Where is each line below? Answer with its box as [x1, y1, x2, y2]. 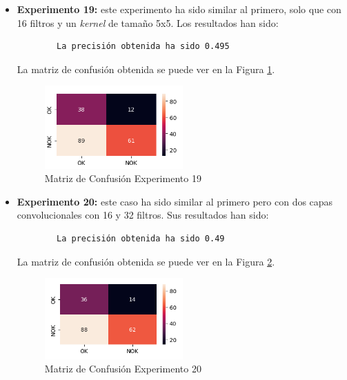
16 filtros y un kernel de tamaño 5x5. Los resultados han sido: [17, 15, 279, 30]
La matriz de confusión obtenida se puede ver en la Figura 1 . [17, 61, 275, 76]
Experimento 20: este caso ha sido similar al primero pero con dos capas [17, 194, 333, 208]
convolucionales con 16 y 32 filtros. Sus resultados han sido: [17, 208, 269, 222]
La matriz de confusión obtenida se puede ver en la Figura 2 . [17, 254, 275, 268]
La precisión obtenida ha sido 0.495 [57, 41, 230, 52]
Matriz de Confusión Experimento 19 [44, 171, 201, 186]
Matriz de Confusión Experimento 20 [44, 361, 201, 376]
